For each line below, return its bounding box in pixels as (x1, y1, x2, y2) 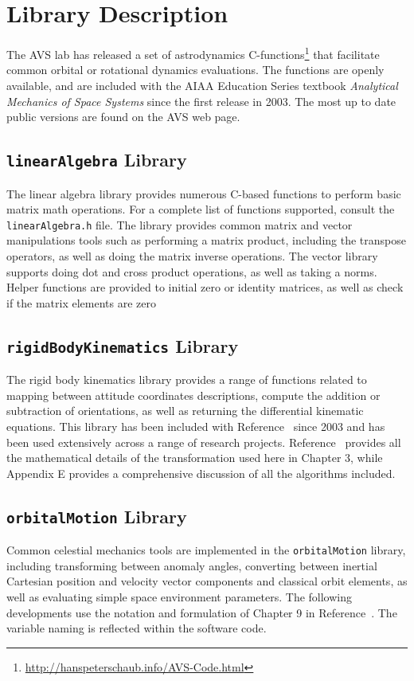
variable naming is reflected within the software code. (6, 620, 267, 636)
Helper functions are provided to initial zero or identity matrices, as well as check (6, 279, 404, 295)
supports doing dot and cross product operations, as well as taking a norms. (6, 263, 377, 280)
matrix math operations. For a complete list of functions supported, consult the (6, 201, 395, 217)
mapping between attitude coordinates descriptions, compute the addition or (6, 386, 381, 403)
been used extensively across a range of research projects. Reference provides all (6, 433, 401, 450)
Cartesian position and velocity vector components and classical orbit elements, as (6, 573, 408, 589)
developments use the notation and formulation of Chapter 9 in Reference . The (6, 604, 397, 620)
